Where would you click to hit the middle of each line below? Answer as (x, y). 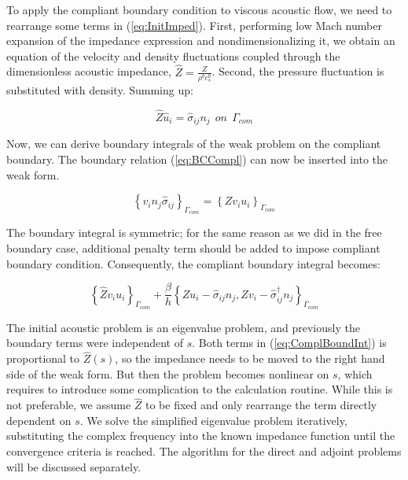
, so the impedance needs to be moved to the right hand (250, 358)
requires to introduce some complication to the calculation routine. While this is (200, 389)
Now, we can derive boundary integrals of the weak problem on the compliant (194, 144)
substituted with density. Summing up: (100, 90)
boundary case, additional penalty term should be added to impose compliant (193, 247)
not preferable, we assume (69, 405)
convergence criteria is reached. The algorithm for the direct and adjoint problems (204, 450)
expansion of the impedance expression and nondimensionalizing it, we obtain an (201, 41)
